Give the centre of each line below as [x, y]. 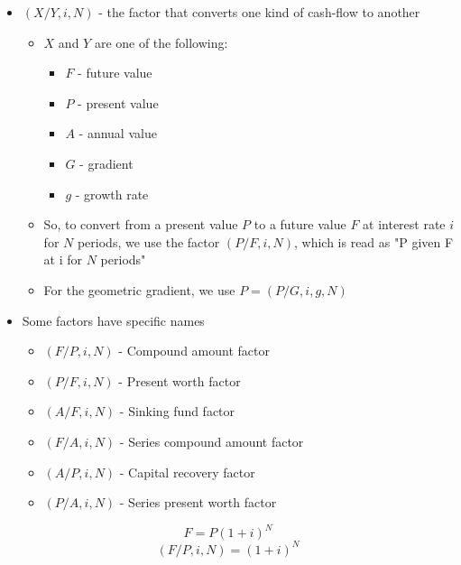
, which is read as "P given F [373, 241]
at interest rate [404, 224]
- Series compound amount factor [212, 441]
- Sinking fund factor [177, 411]
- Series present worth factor [198, 502]
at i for [63, 259]
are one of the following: [161, 42]
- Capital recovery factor [187, 472]
